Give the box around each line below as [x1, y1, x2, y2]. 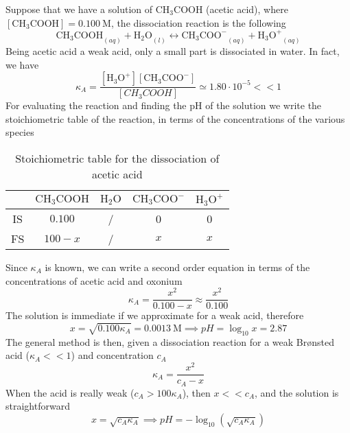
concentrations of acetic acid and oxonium [5, 273, 183, 288]
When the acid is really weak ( [5, 385, 135, 399]
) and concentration [71, 348, 154, 362]
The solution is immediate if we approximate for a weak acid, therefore [5, 308, 304, 323]
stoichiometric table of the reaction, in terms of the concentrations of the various [5, 111, 345, 126]
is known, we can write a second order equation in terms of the [45, 259, 310, 274]
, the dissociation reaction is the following [110, 15, 286, 30]
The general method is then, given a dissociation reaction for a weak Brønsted [5, 334, 334, 349]
